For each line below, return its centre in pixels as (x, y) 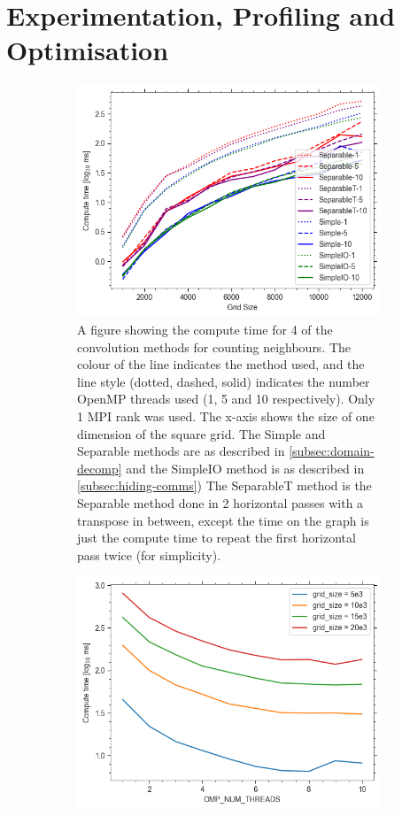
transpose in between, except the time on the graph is (223, 520)
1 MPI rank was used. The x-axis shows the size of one (226, 416)
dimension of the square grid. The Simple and (201, 433)
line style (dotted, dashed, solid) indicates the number (224, 381)
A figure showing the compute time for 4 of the (205, 329)
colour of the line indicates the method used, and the (221, 364)
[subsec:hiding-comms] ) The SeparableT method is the (224, 485)
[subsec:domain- (332, 451)
